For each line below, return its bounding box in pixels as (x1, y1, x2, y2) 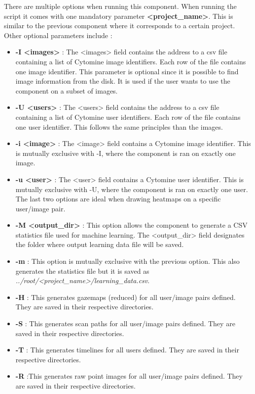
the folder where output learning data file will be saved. (15, 239, 184, 249)
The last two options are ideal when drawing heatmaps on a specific (15, 194, 221, 204)
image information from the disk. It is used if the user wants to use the (15, 76, 230, 86)
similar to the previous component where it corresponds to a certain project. (4, 20, 235, 31)
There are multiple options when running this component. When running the (4, 1, 237, 11)
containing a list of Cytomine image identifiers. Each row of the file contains (15, 56, 246, 66)
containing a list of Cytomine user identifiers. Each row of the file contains (15, 111, 241, 122)
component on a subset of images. (15, 85, 118, 96)
